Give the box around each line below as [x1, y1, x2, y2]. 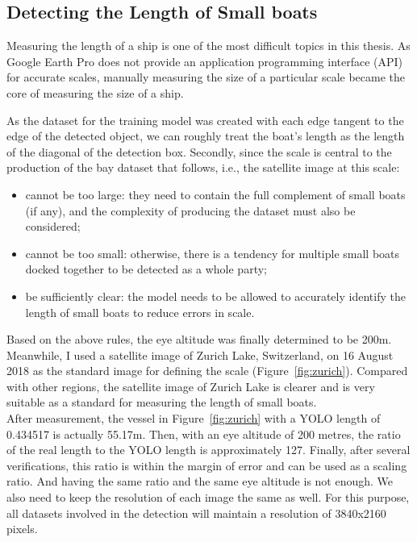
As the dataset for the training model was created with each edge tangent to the [6, 111, 404, 128]
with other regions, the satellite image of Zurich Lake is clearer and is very [6, 377, 375, 394]
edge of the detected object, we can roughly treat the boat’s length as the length [6, 127, 405, 144]
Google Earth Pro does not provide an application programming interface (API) [6, 52, 403, 69]
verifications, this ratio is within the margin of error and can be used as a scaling [6, 457, 407, 473]
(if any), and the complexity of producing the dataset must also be [25, 202, 356, 219]
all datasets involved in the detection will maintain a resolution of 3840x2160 [6, 504, 386, 521]
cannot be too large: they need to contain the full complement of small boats [25, 186, 406, 202]
